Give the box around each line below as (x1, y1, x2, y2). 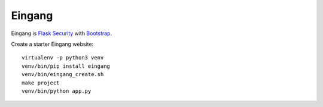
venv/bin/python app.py (22, 87, 92, 95)
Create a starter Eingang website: (11, 40, 94, 48)
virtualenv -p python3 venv (22, 54, 104, 61)
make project (22, 79, 60, 86)
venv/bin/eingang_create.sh (22, 71, 104, 78)
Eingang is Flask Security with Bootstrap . (11, 30, 112, 37)
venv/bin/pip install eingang (22, 62, 111, 70)
